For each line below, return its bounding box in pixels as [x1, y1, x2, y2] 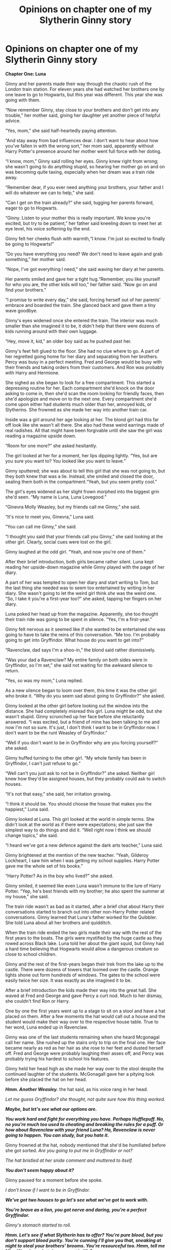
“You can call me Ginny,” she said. [5, 524, 77, 530]
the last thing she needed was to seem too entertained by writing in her [5, 585, 155, 591]
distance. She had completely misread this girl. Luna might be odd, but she [5, 708, 162, 714]
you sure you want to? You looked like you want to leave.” [5, 458, 126, 464]
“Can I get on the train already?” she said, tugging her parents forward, [5, 199, 154, 205]
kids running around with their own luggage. [5, 328, 98, 334]
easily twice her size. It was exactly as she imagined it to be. [5, 977, 132, 983]
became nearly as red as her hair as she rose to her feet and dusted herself [5, 1045, 164, 1051]
